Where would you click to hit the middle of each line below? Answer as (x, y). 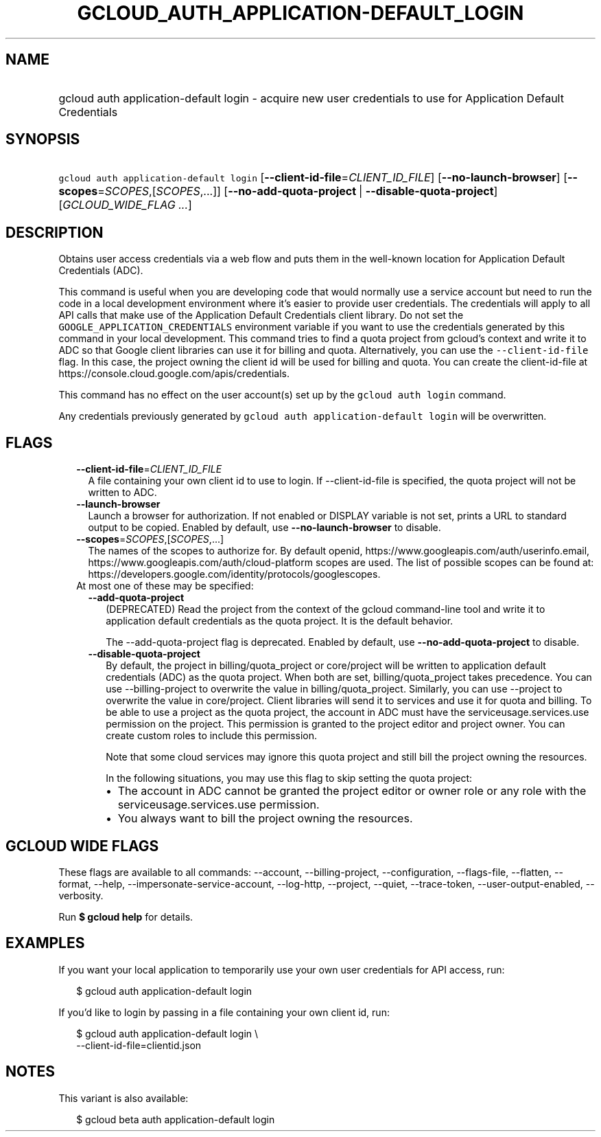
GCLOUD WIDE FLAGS (82, 846)
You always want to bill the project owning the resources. (265, 819)
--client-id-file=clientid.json (139, 1045)
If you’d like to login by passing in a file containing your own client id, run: (224, 1012)
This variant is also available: (123, 1098)
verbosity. (81, 895)
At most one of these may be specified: (165, 586)
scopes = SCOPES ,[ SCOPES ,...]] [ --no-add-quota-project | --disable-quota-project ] (278, 191)
